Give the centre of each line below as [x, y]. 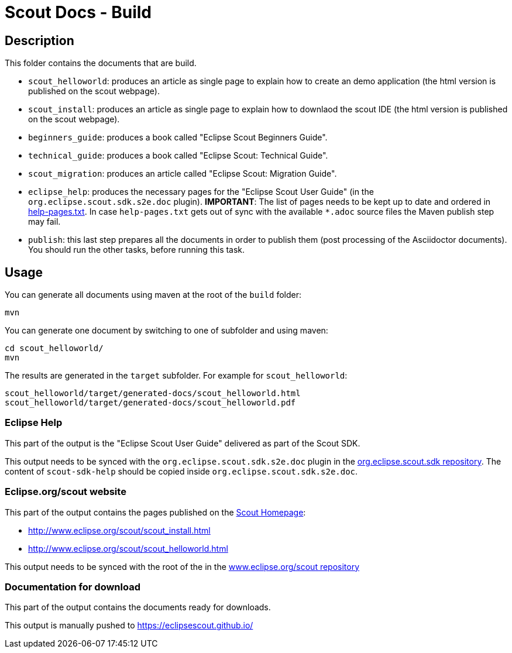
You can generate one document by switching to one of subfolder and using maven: [166, 331]
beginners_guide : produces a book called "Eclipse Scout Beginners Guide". [178, 138]
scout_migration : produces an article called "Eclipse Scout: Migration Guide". [183, 174]
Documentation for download [73, 587]
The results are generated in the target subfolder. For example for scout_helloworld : [176, 376]
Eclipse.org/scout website [66, 492]
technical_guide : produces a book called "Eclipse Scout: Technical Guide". [178, 156]
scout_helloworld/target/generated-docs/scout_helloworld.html [153, 393]
